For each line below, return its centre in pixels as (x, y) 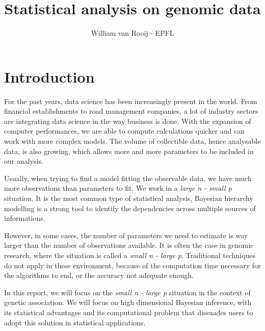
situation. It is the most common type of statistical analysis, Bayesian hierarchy (129, 198)
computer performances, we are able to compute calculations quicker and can (125, 131)
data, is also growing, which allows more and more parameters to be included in (129, 151)
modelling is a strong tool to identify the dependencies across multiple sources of (130, 208)
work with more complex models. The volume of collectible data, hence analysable (132, 141)
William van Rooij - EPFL (132, 33)
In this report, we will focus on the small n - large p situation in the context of (127, 292)
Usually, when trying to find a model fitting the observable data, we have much (128, 178)
